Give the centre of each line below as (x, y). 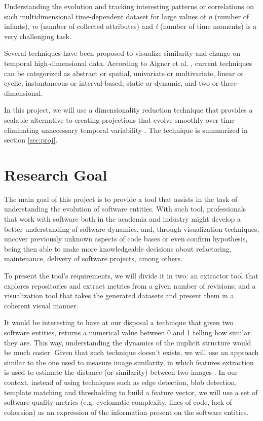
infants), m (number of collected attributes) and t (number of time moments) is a (130, 26)
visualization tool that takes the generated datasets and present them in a (119, 295)
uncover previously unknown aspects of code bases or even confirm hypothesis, (126, 239)
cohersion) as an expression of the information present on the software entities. (126, 412)
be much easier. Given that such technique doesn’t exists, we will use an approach (131, 352)
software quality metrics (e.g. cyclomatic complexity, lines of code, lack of (118, 402)
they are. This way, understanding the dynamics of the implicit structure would (128, 342)
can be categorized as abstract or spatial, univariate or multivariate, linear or (124, 73)
